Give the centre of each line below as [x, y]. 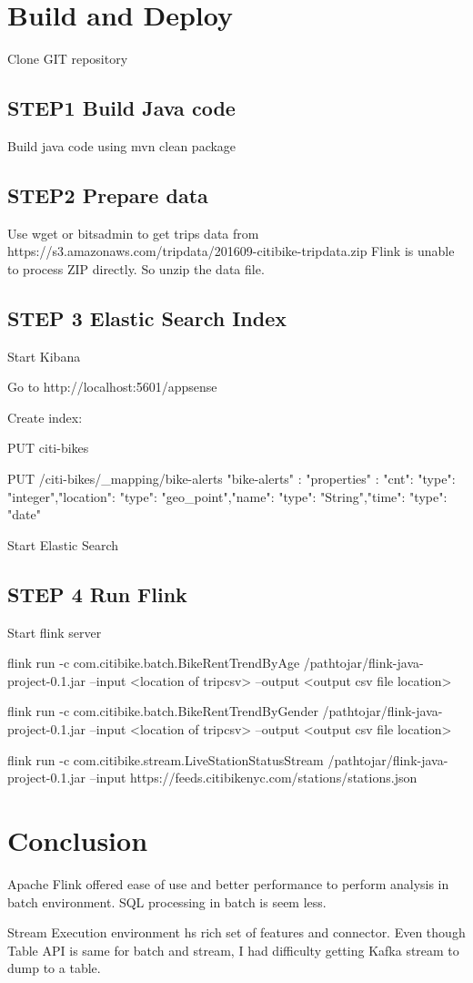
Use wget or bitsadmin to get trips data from [133, 233]
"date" [24, 514]
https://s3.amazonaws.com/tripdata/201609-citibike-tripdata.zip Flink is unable [231, 251]
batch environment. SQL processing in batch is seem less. [167, 901]
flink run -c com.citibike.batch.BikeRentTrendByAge [154, 663]
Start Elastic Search [63, 544]
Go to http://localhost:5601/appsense [112, 387]
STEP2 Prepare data [108, 195]
